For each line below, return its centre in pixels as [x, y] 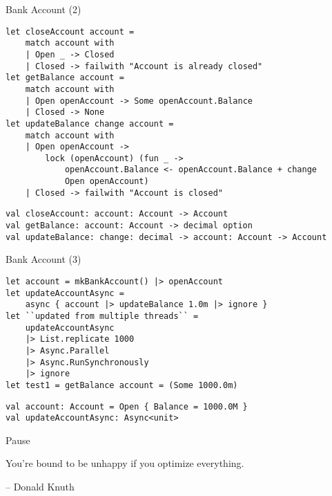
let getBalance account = [65, 78]
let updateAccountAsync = [65, 293]
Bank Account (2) [43, 9]
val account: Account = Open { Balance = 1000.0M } [127, 406]
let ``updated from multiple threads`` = [102, 316]
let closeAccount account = [70, 31]
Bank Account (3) [43, 259]
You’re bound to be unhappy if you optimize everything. [125, 463]
